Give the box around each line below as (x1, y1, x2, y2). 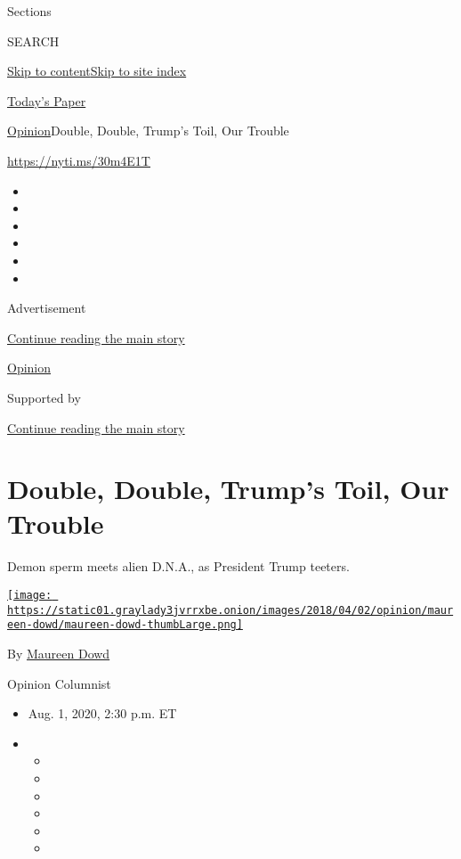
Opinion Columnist (7, 674, 111, 692)
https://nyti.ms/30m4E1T (7, 151, 150, 169)
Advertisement (7, 299, 86, 317)
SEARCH (7, 31, 60, 50)
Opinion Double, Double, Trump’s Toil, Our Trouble (7, 121, 289, 140)
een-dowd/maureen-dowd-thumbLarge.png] (7, 618, 243, 632)
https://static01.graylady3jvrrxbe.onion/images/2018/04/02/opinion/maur (7, 603, 454, 617)
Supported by (7, 388, 81, 406)
